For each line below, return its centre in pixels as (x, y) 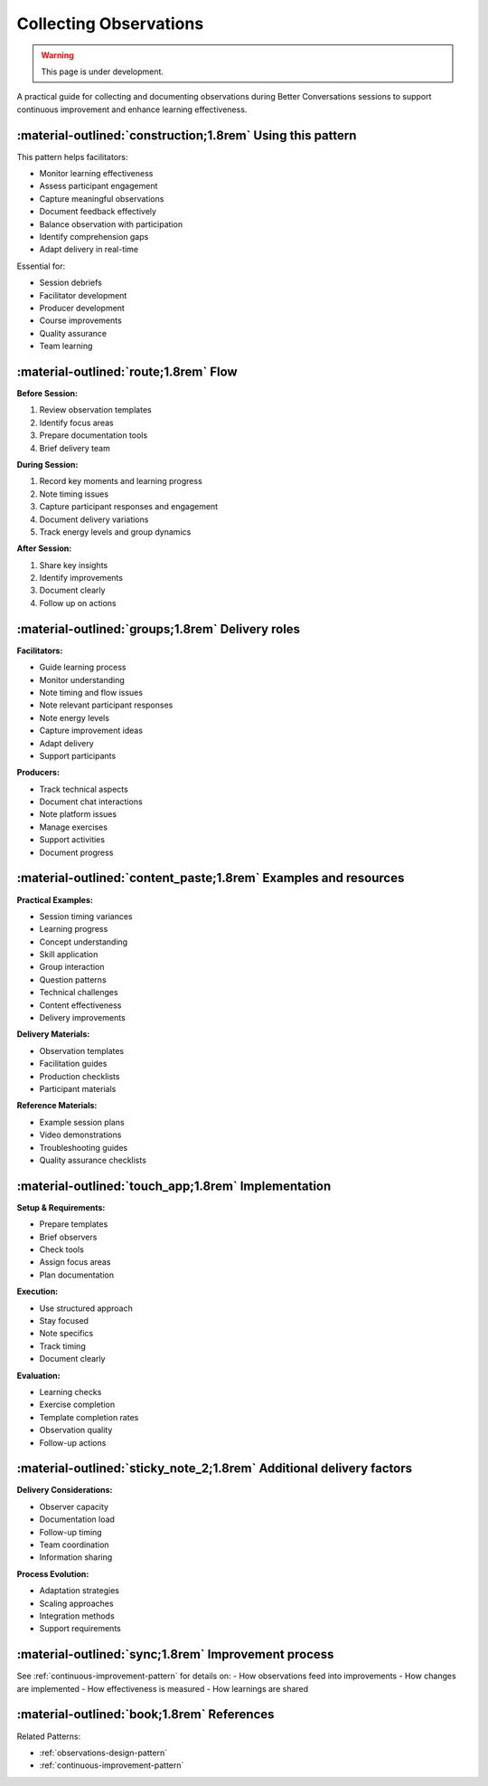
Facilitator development (83, 295)
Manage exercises (74, 827)
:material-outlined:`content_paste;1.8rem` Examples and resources (211, 878)
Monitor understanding (82, 679)
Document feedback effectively (98, 212)
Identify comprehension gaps (94, 236)
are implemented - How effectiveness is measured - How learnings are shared (163, 1688)
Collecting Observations (110, 24)
